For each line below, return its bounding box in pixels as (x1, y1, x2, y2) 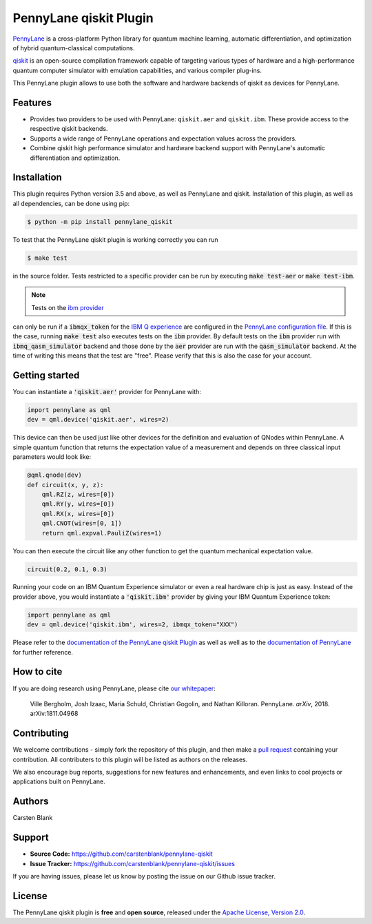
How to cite (12, 666, 63, 678)
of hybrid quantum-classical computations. (12, 43, 135, 52)
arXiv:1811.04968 (30, 710, 79, 718)
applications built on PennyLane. (12, 777, 106, 786)
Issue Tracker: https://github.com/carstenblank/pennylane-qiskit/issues (30, 859, 236, 867)
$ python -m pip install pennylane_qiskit (27, 218, 173, 225)
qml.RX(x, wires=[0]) (41, 510, 115, 517)
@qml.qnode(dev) (27, 471, 83, 479)
